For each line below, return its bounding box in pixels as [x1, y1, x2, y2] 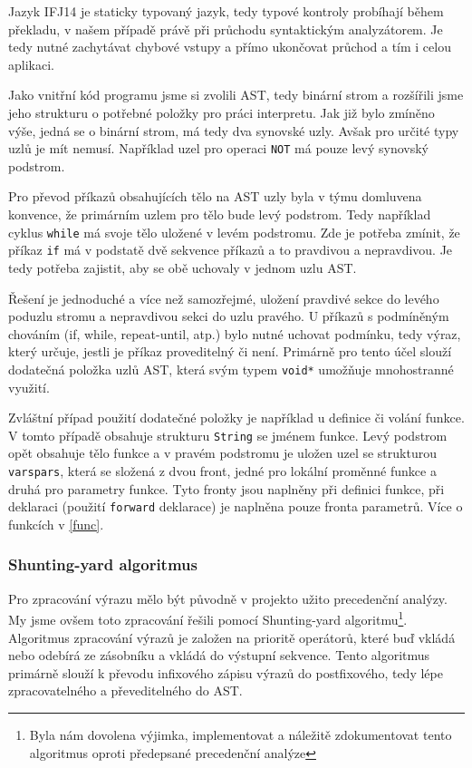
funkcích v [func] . [8, 514, 104, 533]
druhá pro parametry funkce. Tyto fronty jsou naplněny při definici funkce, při [8, 479, 445, 498]
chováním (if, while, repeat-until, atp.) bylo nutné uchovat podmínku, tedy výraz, [8, 324, 461, 343]
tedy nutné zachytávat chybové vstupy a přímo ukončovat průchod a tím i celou [8, 37, 451, 56]
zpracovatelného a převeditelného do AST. [8, 681, 243, 700]
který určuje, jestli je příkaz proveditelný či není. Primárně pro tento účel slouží [8, 342, 452, 361]
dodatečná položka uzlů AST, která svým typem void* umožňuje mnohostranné [8, 359, 454, 378]
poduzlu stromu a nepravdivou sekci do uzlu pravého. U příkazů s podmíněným [8, 306, 449, 326]
